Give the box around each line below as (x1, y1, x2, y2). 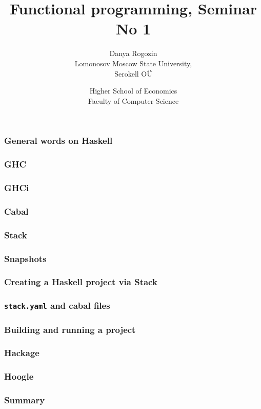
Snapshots (4, 252, 47, 265)
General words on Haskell (4, 134, 113, 147)
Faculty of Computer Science (88, 95, 179, 106)
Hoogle (4, 370, 34, 383)
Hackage (4, 346, 39, 359)
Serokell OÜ (114, 68, 152, 79)
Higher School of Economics (89, 85, 177, 96)
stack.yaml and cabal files (4, 299, 110, 312)
